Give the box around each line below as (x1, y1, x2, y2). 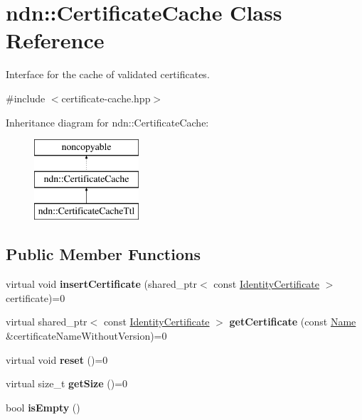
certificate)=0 (6, 290, 65, 305)
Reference (6, 26, 105, 55)
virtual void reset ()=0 (6, 352, 108, 367)
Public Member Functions (6, 243, 201, 265)
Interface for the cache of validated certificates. (6, 67, 210, 82)
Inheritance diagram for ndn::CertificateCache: (6, 114, 209, 129)
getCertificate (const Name (229, 314, 356, 329)
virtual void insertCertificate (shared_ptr (6, 276, 198, 291)
